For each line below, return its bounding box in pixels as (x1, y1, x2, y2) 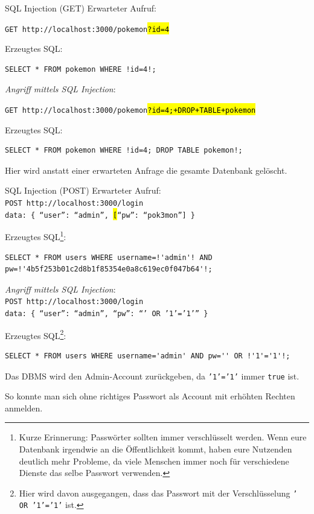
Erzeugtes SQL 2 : (5, 327, 66, 341)
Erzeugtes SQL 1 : (5, 229, 66, 243)
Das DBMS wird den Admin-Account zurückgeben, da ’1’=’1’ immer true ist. (5, 369, 300, 382)
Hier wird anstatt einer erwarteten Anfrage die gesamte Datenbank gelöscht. (5, 163, 287, 176)
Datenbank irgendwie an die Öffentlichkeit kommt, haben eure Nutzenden (19, 443, 292, 455)
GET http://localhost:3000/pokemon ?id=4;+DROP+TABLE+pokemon (5, 106, 256, 115)
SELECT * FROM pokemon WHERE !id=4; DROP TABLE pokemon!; (5, 146, 243, 155)
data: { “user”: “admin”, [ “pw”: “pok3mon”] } (5, 211, 196, 220)
